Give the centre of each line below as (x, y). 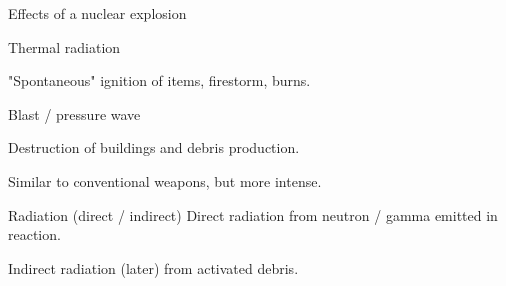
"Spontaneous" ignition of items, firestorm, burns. (159, 80)
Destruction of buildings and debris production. (154, 147)
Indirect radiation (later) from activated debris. (153, 267)
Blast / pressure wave (74, 113)
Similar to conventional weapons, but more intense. (165, 180)
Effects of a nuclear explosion (97, 13)
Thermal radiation (64, 46)
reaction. (34, 234)
